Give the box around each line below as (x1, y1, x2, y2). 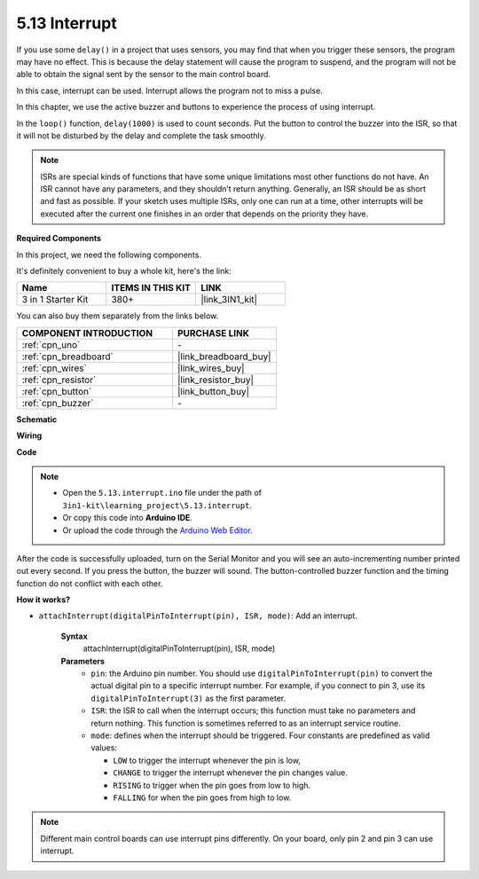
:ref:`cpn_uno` (21, 338, 81, 350)
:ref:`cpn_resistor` (21, 373, 97, 386)
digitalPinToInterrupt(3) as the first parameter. (90, 693, 287, 703)
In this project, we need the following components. (16, 249, 201, 260)
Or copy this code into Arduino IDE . (62, 513, 192, 523)
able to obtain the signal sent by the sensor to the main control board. (16, 69, 271, 80)
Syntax (60, 631, 88, 641)
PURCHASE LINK (177, 326, 250, 339)
